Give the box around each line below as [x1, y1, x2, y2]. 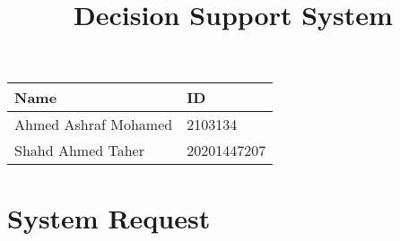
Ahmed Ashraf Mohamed [14, 114, 173, 135]
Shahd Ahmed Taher [14, 140, 144, 161]
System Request [7, 199, 211, 236]
